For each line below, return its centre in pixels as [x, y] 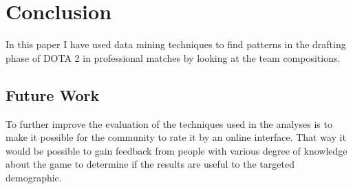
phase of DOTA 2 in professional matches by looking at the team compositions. [173, 57]
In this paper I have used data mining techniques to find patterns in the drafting [176, 44]
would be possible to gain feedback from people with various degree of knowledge [176, 150]
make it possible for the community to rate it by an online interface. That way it [176, 137]
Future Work [53, 94]
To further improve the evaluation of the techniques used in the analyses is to [169, 123]
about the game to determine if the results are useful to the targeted [150, 164]
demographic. [34, 177]
